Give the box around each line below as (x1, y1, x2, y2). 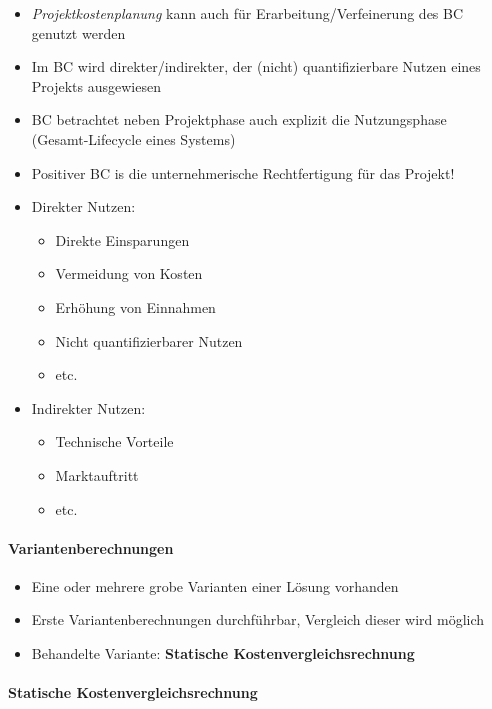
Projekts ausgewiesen (31, 75, 161, 96)
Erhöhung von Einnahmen (55, 296, 216, 317)
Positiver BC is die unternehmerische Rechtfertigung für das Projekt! (31, 162, 455, 183)
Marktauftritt (55, 464, 139, 485)
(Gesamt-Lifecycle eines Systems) (31, 128, 236, 149)
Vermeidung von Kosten (55, 263, 203, 284)
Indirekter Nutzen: (31, 397, 146, 418)
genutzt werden (31, 22, 126, 43)
